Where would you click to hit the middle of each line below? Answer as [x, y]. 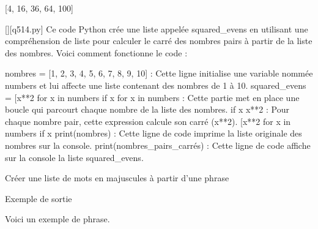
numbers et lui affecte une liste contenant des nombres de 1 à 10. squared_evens [156, 85]
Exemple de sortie [39, 198]
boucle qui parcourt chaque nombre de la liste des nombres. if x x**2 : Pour [147, 109]
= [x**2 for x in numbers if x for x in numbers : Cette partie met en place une [152, 97]
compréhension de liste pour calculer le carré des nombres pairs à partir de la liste [159, 41]
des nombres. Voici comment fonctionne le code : [96, 52]
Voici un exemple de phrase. [57, 219]
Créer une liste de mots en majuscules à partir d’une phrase [117, 178]
